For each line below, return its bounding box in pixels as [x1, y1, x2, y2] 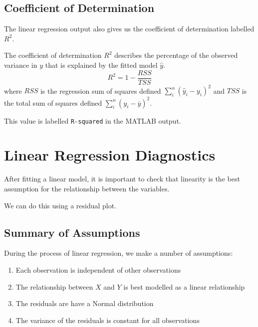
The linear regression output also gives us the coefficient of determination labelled [4, 23, 255, 34]
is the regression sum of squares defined [40, 85, 161, 96]
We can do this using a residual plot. [4, 200, 117, 210]
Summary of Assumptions [4, 224, 140, 240]
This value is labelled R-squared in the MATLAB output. [4, 115, 181, 126]
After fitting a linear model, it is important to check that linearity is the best [4, 173, 240, 184]
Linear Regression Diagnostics [4, 145, 216, 165]
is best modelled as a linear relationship [123, 281, 245, 292]
